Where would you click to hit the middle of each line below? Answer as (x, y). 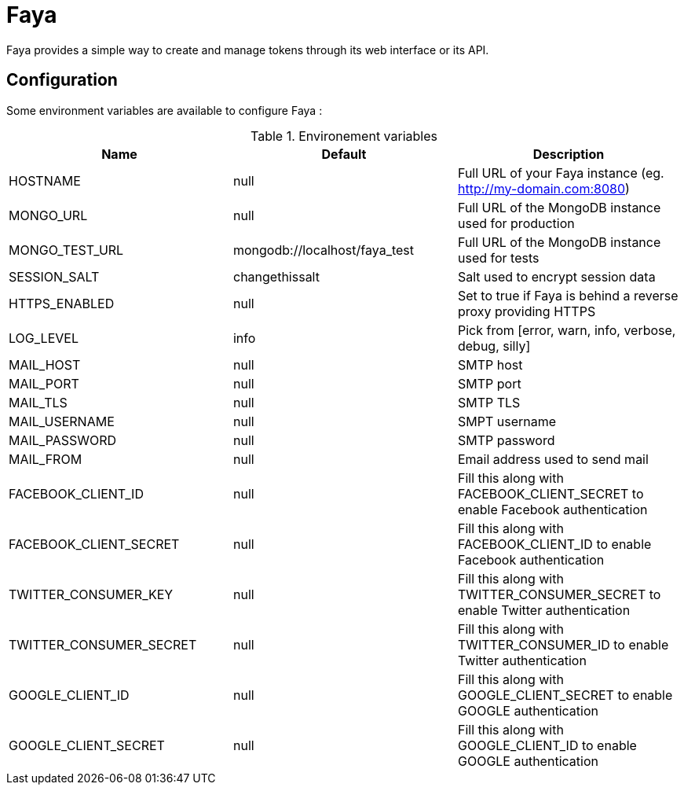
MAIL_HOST (45, 364)
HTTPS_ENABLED (62, 303)
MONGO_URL (48, 215)
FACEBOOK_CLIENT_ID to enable (554, 544)
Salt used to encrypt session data (556, 276)
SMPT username (507, 421)
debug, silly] (494, 346)
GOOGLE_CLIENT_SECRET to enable (565, 695)
